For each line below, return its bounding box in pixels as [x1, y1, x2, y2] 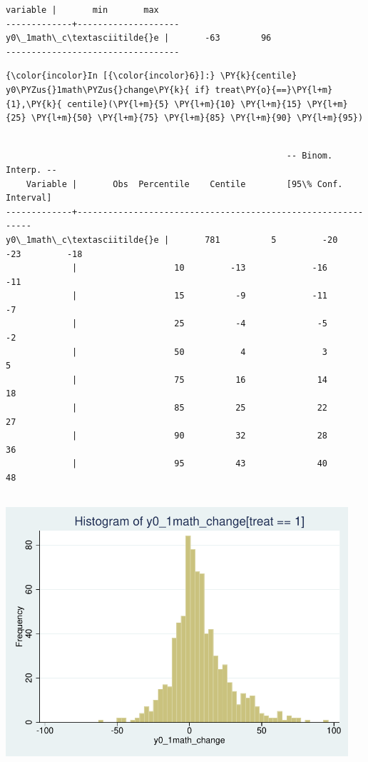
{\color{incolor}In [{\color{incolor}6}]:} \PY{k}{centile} [6, 71, 297, 81]
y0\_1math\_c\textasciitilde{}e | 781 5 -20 [6, 234, 338, 245]
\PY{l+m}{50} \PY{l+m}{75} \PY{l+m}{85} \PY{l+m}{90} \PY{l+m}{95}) [31, 113, 364, 124]
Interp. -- [6, 164, 57, 175]
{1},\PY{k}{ [6, 99, 62, 109]
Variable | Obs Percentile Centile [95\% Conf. [26, 179, 343, 189]
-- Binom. [286, 151, 333, 161]
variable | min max [6, 5, 159, 15]
